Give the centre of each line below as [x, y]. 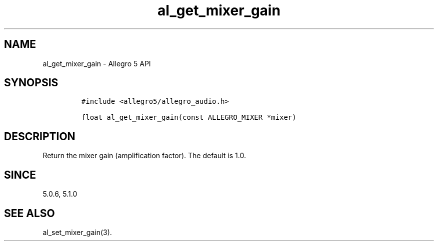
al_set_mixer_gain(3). [77, 232]
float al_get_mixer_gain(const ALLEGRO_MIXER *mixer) [189, 118]
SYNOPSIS [31, 83]
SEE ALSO [29, 213]
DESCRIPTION [40, 136]
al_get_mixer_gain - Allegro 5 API [97, 63]
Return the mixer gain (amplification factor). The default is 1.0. [144, 156]
